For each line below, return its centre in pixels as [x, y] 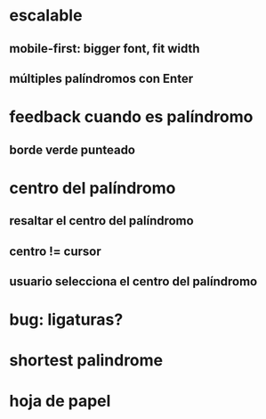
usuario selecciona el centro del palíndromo [133, 281]
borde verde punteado [73, 149]
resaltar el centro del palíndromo [101, 221]
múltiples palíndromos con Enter [101, 78]
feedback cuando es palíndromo [131, 117]
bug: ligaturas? [66, 320]
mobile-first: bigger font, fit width [105, 49]
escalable [46, 16]
